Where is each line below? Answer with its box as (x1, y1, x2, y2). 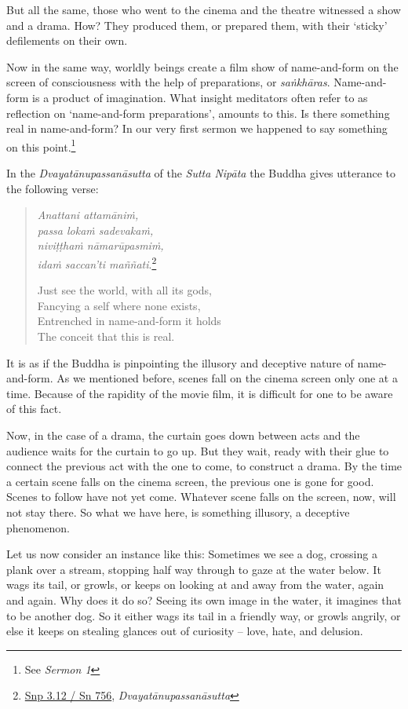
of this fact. (6, 400, 62, 417)
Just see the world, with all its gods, (37, 282, 212, 298)
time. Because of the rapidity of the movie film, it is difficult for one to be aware (6, 385, 393, 401)
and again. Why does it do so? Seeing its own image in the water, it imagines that (6, 591, 402, 608)
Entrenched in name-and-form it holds (37, 312, 221, 329)
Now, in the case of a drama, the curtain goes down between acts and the (6, 426, 360, 443)
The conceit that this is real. (37, 328, 175, 344)
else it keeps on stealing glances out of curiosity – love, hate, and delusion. (6, 623, 363, 639)
